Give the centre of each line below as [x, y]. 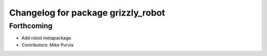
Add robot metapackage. [47, 38]
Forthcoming [31, 26]
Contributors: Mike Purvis [47, 45]
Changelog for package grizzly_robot [87, 13]
